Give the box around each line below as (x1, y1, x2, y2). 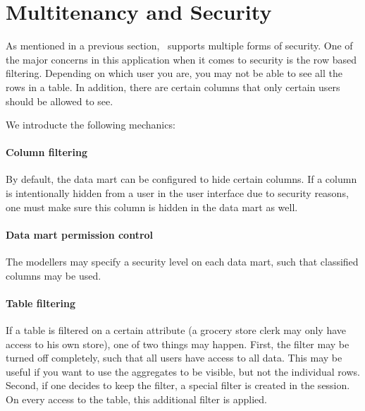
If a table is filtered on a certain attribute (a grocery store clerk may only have (6, 323, 347, 338)
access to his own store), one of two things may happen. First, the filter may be (6, 336, 349, 351)
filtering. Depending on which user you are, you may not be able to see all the (6, 66, 343, 81)
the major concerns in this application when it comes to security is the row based (6, 52, 357, 66)
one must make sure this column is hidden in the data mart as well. (6, 199, 298, 214)
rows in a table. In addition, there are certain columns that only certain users (6, 79, 340, 94)
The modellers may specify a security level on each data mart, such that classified (6, 254, 359, 269)
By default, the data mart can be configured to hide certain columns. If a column (6, 172, 357, 186)
